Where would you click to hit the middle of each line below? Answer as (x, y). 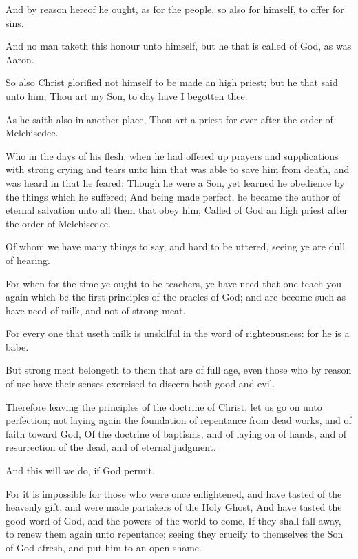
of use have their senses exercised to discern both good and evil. (140, 384)
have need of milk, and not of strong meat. (96, 310)
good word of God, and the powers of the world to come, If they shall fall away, (173, 520)
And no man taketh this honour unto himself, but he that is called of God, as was (179, 46)
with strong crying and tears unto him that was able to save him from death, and (178, 169)
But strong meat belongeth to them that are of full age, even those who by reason (179, 370)
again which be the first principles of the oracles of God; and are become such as (176, 297)
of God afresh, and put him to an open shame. (104, 547)
